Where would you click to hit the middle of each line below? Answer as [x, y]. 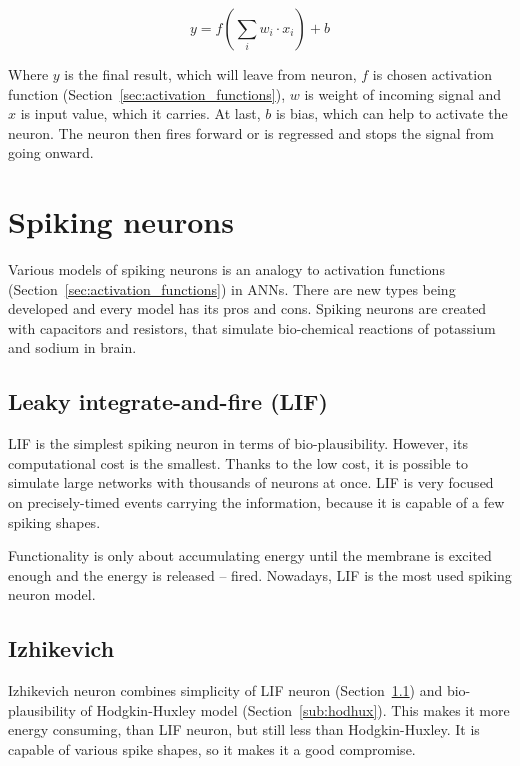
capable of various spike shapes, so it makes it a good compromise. [212, 749]
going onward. [51, 152]
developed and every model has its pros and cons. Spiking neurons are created [247, 308]
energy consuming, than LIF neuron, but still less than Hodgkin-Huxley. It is [244, 729]
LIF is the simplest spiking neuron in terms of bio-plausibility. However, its [238, 443]
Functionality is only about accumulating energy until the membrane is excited [250, 555]
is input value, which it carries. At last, [140, 113]
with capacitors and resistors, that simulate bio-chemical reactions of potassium [252, 327]
